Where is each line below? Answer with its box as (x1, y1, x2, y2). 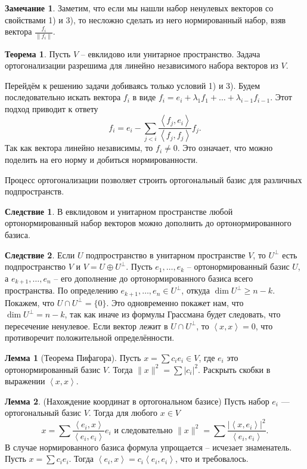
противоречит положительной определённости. (5, 331, 175, 344)
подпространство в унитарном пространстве (86, 248, 246, 261)
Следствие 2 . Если (5, 248, 75, 261)
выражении (5, 375, 45, 387)
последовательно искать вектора (5, 91, 121, 103)
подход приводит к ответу (5, 102, 98, 115)
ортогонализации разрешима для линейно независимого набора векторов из (5, 59, 278, 72)
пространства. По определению (5, 284, 118, 297)
